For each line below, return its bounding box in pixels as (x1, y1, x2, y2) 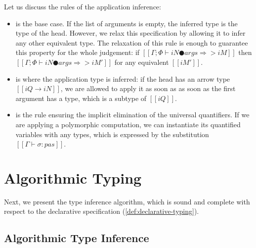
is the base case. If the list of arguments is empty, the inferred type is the (15, 18, 238, 28)
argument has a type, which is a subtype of (15, 93, 147, 103)
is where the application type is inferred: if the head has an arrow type (15, 73, 230, 84)
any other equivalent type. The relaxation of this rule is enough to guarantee (15, 37, 248, 48)
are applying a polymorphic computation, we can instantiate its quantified (15, 119, 241, 129)
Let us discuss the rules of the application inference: (4, 1, 161, 11)
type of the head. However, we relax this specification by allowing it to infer (15, 28, 246, 38)
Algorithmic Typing (4, 167, 142, 188)
